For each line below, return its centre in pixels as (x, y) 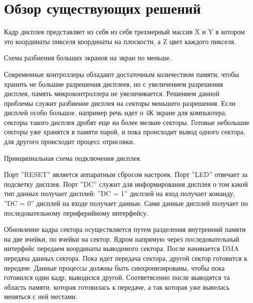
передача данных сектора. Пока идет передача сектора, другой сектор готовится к (126, 258)
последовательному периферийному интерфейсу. (76, 213)
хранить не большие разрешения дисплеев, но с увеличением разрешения (114, 84)
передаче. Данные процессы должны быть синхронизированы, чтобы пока (115, 267)
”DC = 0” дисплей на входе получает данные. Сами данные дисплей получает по (126, 203)
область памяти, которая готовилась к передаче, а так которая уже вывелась (117, 287)
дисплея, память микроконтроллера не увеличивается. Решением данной (112, 93)
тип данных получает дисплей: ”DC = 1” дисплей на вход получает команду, (120, 193)
